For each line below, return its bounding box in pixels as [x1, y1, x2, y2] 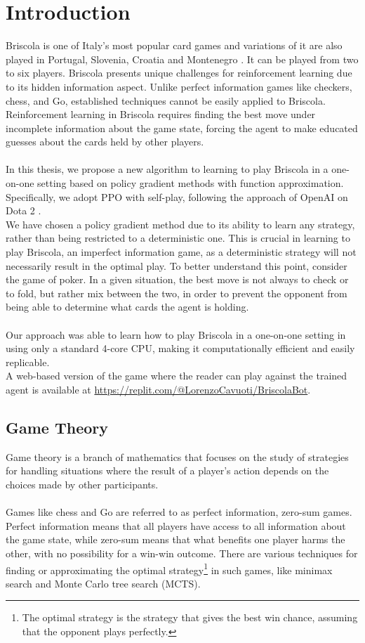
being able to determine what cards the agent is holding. [6, 299, 249, 314]
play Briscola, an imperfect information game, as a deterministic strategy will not [6, 245, 357, 259]
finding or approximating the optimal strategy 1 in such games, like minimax [6, 560, 333, 577]
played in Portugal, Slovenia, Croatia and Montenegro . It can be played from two [6, 51, 359, 66]
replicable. [6, 354, 50, 369]
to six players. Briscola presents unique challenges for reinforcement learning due [6, 65, 352, 80]
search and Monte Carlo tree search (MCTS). [6, 576, 201, 590]
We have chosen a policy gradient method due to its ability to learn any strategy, [6, 216, 355, 231]
